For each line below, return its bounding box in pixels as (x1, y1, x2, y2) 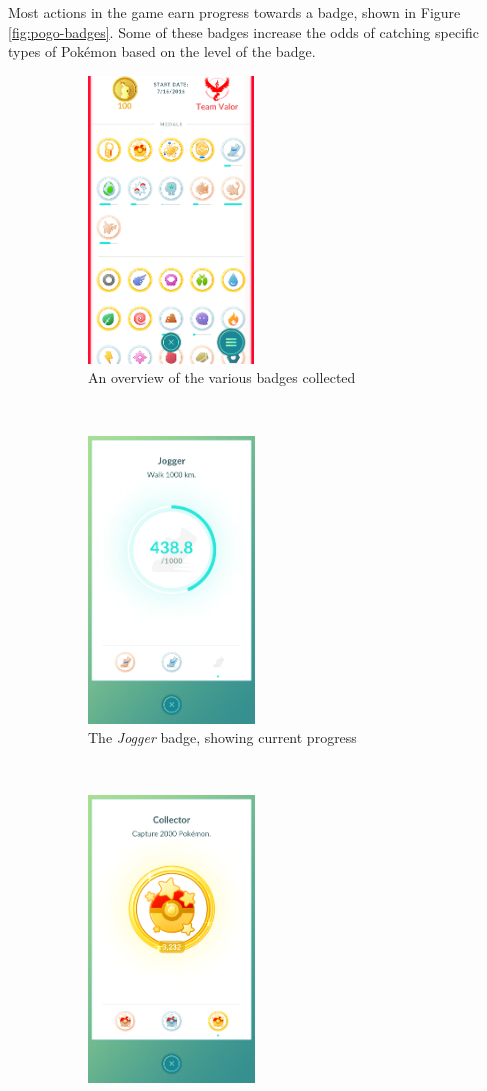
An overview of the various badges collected (88, 367, 356, 388)
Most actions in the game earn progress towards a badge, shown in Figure (8, 2, 461, 22)
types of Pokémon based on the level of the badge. (8, 41, 316, 62)
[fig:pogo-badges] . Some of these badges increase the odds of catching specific (8, 21, 480, 42)
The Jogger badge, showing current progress (88, 727, 357, 748)
